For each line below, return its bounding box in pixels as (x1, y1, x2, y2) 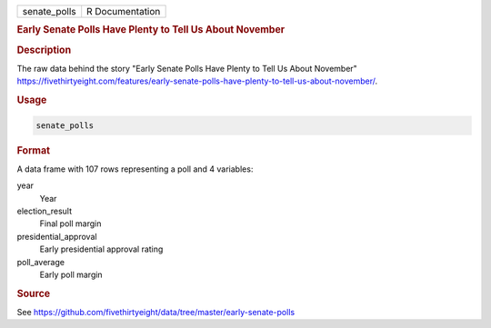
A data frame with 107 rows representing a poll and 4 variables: (16, 164, 254, 174)
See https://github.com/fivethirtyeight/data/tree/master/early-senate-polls (16, 306, 296, 317)
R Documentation (86, 5, 161, 17)
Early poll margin (39, 269, 104, 280)
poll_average (16, 256, 65, 267)
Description (16, 44, 72, 56)
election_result (16, 205, 73, 216)
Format (16, 144, 50, 156)
